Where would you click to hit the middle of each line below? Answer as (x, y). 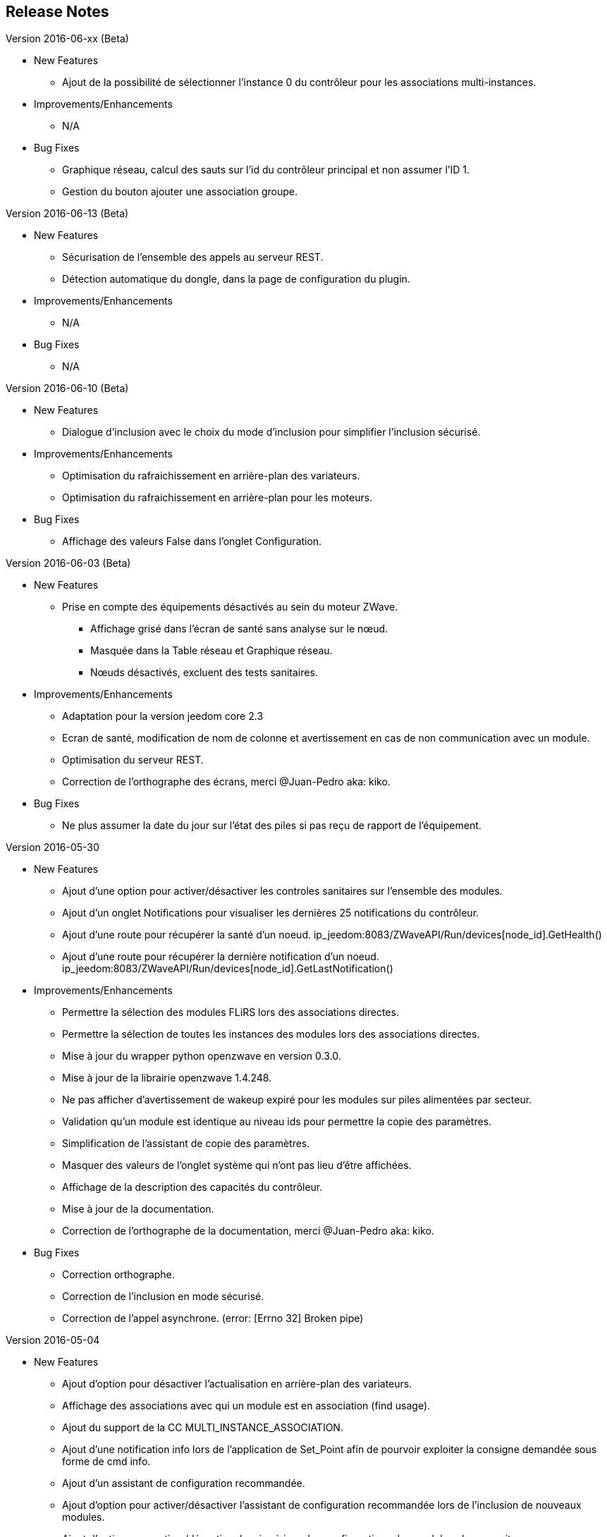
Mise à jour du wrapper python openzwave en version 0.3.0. (202, 1056)
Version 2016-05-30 (53, 847)
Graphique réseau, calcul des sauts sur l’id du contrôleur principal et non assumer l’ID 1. (266, 170)
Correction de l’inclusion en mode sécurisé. (163, 1297)
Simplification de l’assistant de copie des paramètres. (186, 1144)
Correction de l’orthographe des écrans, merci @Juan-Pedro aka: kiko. (226, 782)
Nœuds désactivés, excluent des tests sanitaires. (204, 673)
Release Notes (57, 12)
